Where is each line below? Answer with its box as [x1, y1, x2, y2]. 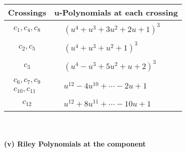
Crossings [8, 6, 46, 18]
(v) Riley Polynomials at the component [4, 138, 146, 149]
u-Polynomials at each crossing [54, 6, 178, 18]
